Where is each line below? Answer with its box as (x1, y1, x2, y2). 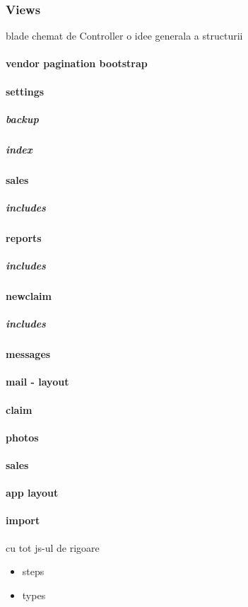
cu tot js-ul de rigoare (6, 540, 100, 555)
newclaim (6, 289, 52, 303)
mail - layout (6, 374, 69, 389)
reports (6, 230, 42, 245)
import (6, 513, 40, 528)
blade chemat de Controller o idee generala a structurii (6, 28, 243, 43)
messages (6, 347, 51, 362)
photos (6, 429, 39, 444)
